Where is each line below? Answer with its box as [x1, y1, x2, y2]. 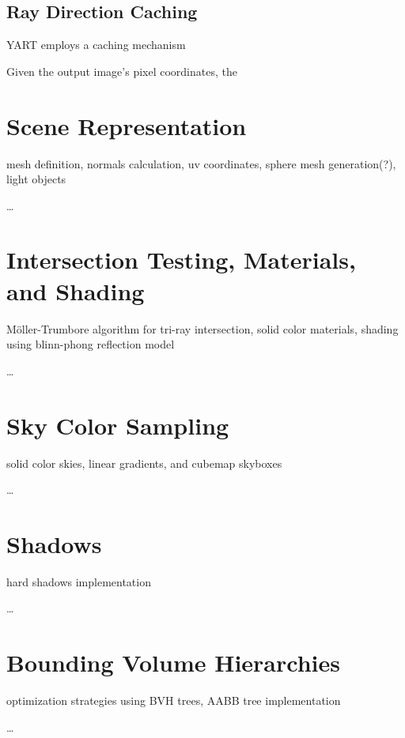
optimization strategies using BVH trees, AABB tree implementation [6, 692, 341, 709]
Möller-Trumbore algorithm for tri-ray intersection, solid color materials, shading [6, 320, 399, 337]
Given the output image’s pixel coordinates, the [6, 62, 237, 79]
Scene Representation [6, 109, 247, 141]
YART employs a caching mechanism [6, 36, 186, 53]
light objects [6, 171, 66, 187]
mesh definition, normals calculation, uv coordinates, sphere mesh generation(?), [6, 155, 396, 171]
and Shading [6, 274, 145, 307]
